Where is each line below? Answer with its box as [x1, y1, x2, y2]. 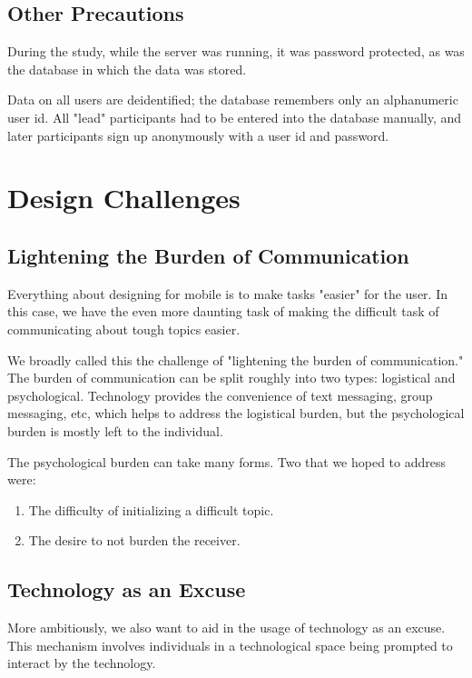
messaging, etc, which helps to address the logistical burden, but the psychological [7, 404, 465, 423]
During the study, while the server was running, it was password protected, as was [7, 42, 465, 61]
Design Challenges [7, 179, 241, 216]
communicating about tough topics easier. [7, 319, 241, 338]
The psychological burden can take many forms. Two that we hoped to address [7, 452, 447, 471]
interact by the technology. [7, 653, 156, 673]
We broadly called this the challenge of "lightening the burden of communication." [7, 350, 464, 369]
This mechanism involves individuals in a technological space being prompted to [7, 635, 453, 654]
